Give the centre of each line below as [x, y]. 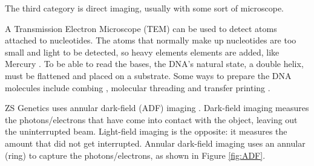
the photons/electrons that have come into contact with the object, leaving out [151, 119]
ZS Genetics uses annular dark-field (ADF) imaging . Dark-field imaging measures [157, 108]
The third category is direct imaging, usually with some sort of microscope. [145, 8]
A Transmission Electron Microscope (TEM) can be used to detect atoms [141, 28]
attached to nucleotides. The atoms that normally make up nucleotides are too [151, 40]
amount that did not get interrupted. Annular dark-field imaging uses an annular [155, 143]
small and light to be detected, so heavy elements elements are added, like [142, 52]
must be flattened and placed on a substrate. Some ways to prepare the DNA [148, 75]
